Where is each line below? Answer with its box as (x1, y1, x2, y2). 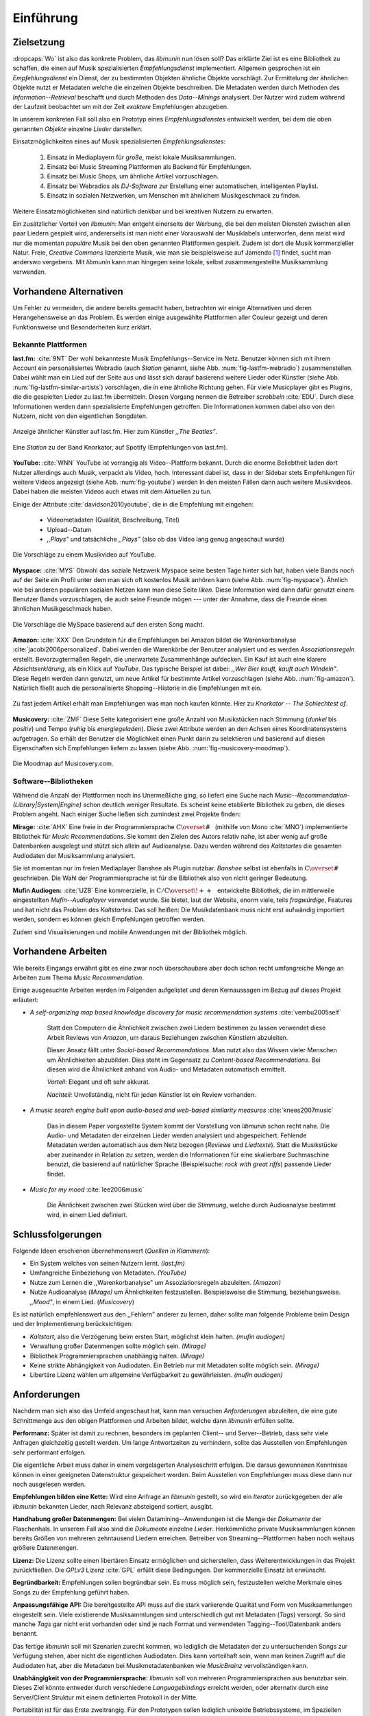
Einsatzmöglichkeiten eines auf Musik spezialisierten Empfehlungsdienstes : (12, 137, 226, 146)
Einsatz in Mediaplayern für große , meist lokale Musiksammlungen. (47, 153, 236, 161)
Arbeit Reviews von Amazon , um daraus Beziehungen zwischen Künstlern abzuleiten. (47, 1033, 288, 1041)
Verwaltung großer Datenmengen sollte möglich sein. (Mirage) (29, 1342, 206, 1350)
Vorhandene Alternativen (12, 286, 123, 297)
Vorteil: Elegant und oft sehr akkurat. (47, 1078, 151, 1086)
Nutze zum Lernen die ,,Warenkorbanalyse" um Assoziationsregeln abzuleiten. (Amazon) (29, 1278, 281, 1286)
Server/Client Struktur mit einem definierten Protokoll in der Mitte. (12, 1693, 198, 1702)
